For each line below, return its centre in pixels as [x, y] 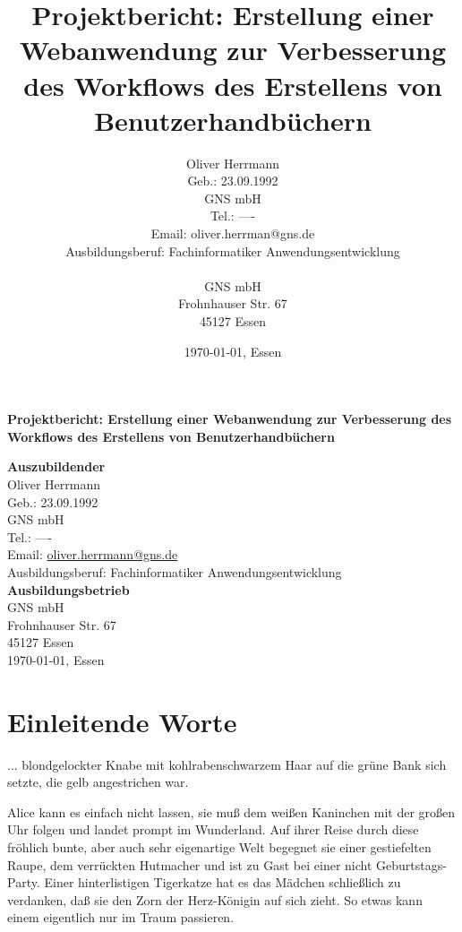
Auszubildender [56, 466]
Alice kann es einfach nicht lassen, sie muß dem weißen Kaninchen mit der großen [231, 811]
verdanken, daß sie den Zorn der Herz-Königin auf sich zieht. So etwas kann [215, 899]
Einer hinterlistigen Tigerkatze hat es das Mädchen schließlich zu [222, 882]
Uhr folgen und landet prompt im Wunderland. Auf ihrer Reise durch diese [213, 829]
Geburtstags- [411, 864]
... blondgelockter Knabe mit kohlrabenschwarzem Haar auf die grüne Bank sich [227, 764]
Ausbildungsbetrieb [68, 589]
